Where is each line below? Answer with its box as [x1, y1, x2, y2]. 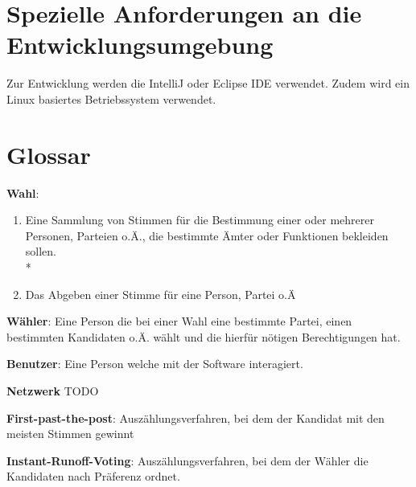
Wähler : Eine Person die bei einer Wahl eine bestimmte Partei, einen [6, 313, 352, 329]
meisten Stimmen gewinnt [6, 425, 134, 442]
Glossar [6, 137, 91, 170]
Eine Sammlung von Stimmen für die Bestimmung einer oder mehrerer [25, 211, 374, 228]
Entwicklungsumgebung [6, 28, 274, 61]
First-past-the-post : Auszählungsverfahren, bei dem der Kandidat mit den [6, 409, 385, 426]
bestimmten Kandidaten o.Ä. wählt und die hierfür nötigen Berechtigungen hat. [6, 328, 401, 345]
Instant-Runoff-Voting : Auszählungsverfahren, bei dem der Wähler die [6, 452, 369, 469]
